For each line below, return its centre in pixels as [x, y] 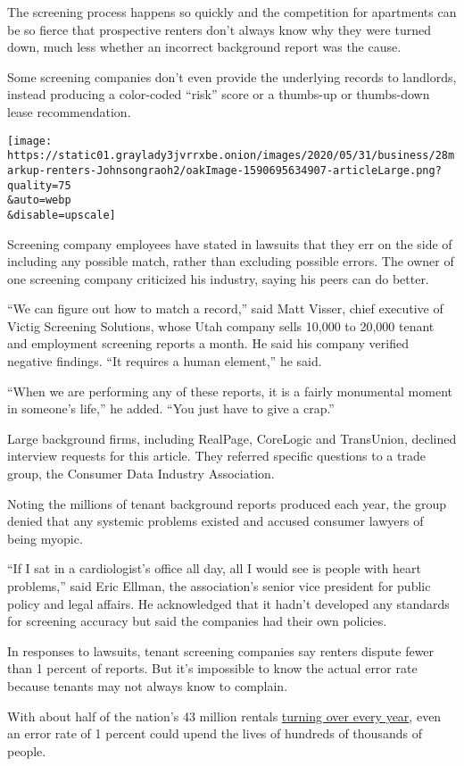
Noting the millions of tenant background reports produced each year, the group [227, 503]
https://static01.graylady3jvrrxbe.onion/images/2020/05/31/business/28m [231, 156]
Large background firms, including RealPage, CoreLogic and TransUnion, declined [232, 438]
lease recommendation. [69, 111]
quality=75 [39, 185]
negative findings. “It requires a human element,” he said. [165, 361]
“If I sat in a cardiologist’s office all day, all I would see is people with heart [214, 568]
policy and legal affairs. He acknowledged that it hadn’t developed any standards [228, 603]
